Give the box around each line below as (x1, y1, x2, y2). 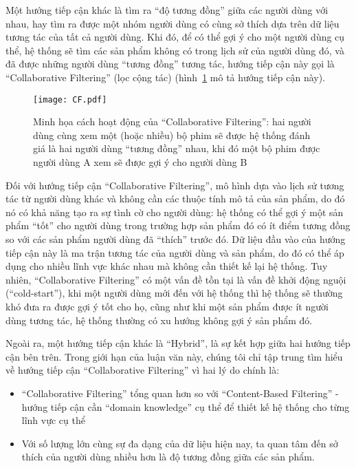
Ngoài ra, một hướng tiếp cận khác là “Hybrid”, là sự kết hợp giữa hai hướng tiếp (5, 336, 351, 350)
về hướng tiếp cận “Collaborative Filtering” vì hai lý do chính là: (5, 363, 280, 377)
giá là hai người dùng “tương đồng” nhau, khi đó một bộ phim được (33, 141, 320, 156)
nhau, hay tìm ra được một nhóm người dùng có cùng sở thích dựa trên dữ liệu (5, 16, 340, 30)
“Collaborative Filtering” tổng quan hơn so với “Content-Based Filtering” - (21, 385, 339, 400)
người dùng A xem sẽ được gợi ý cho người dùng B (33, 155, 247, 169)
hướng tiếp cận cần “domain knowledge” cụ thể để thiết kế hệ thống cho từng (21, 399, 350, 414)
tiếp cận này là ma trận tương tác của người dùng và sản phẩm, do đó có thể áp (5, 245, 344, 259)
